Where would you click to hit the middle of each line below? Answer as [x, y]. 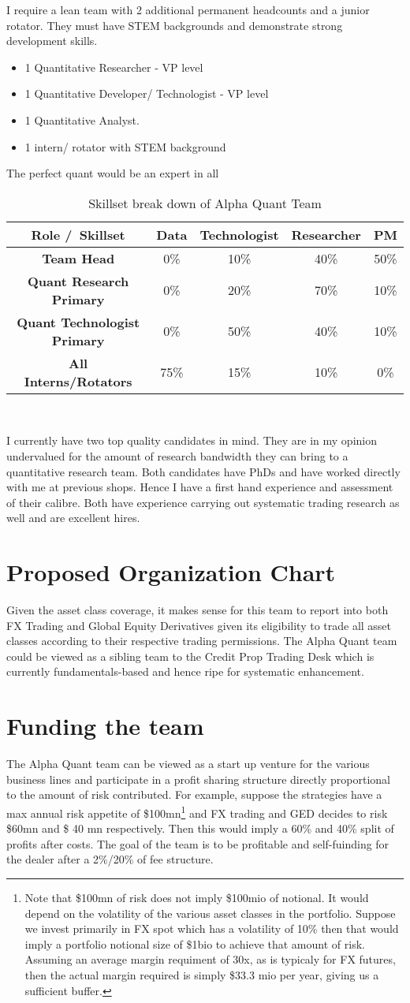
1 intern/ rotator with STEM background [125, 146]
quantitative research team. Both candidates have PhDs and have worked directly [203, 471]
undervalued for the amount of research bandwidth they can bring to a [177, 455]
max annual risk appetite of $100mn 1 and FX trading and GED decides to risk [197, 811]
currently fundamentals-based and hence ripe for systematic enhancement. [185, 671]
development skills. [52, 41]
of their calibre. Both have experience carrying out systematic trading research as [203, 502]
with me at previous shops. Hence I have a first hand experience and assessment [200, 487]
